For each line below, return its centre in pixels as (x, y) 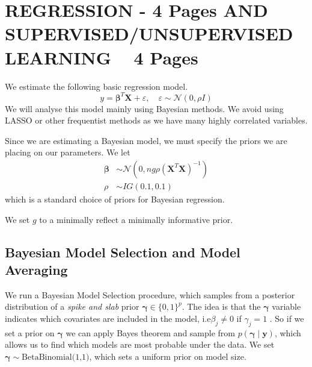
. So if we (287, 318)
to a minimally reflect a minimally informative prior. (136, 219)
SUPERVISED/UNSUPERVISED (149, 33)
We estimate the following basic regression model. (96, 86)
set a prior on (30, 332)
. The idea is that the (221, 306)
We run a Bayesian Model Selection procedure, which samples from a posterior (150, 294)
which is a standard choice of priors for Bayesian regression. (115, 199)
